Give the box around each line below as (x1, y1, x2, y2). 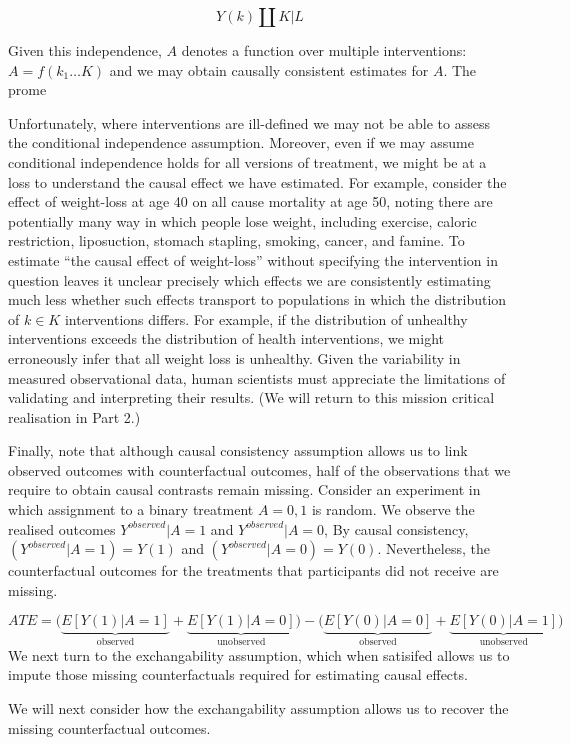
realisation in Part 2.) (8, 406, 141, 427)
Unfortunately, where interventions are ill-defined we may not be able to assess (8, 112, 490, 133)
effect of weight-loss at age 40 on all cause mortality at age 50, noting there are (8, 191, 493, 212)
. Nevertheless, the (377, 538, 490, 559)
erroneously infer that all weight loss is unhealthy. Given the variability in (8, 347, 461, 368)
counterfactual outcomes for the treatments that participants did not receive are (8, 560, 499, 581)
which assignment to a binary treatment (8, 499, 254, 520)
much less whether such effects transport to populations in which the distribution (8, 289, 507, 310)
